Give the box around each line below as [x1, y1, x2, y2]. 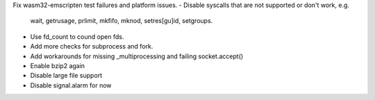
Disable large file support [30, 72, 103, 80]
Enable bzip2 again [30, 61, 85, 69]
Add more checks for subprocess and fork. [30, 42, 153, 51]
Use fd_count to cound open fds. [30, 32, 124, 41]
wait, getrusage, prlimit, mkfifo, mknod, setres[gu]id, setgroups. [30, 17, 213, 25]
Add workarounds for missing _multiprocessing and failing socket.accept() [30, 52, 244, 60]
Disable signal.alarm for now [30, 81, 112, 90]
